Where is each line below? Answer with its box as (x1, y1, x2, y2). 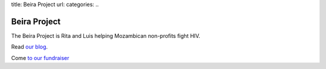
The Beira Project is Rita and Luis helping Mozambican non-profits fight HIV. (11, 32, 200, 39)
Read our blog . (11, 43, 48, 50)
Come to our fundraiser (11, 54, 69, 61)
